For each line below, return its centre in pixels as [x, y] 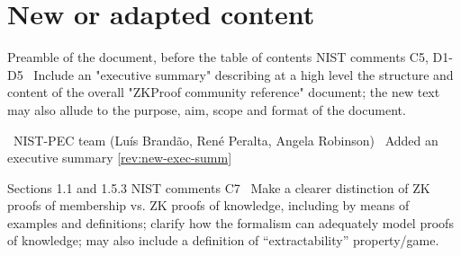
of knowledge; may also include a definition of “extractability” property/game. [223, 240]
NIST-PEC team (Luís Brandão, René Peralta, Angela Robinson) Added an [226, 140]
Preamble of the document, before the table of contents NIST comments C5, [218, 57]
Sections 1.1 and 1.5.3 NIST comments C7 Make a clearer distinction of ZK [219, 187]
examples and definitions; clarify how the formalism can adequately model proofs [230, 222]
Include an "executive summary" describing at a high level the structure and [244, 74]
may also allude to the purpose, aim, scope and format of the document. [207, 109]
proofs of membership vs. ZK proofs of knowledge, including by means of [208, 205]
